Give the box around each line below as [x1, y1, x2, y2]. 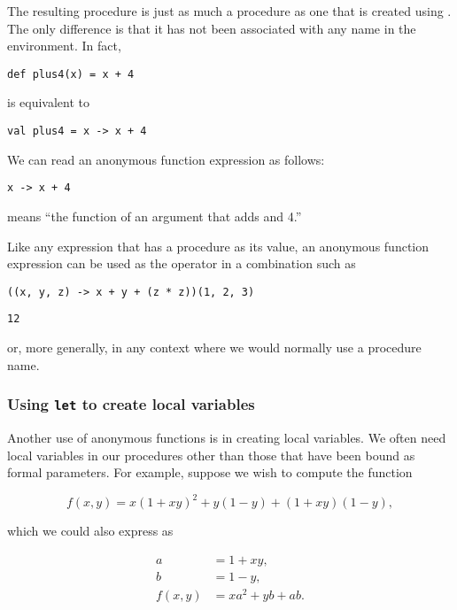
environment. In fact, [7, 36, 121, 55]
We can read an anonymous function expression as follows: [7, 150, 325, 168]
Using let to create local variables [7, 393, 255, 415]
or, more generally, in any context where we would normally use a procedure [7, 338, 422, 357]
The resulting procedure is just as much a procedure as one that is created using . [7, 2, 452, 19]
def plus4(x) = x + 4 [7, 67, 135, 81]
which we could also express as [7, 521, 174, 540]
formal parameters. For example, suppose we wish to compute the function [7, 463, 413, 482]
